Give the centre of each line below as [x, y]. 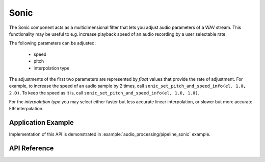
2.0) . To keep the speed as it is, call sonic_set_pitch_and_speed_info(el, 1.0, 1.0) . [104, 93]
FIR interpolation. [26, 109]
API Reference [31, 149]
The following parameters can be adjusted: [53, 43]
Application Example [41, 123]
